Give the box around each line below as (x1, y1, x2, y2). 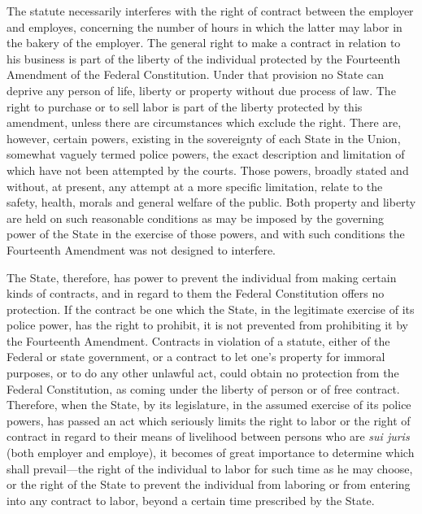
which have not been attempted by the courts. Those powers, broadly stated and (7, 161, 409, 178)
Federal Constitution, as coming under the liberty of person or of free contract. (7, 380, 400, 397)
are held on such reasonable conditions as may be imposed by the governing (7, 209, 385, 226)
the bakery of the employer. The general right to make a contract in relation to (7, 34, 401, 51)
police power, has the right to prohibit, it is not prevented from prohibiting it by (7, 316, 408, 333)
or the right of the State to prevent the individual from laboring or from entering (7, 476, 411, 493)
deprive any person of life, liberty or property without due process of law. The (7, 81, 396, 98)
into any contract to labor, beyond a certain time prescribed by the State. (7, 491, 375, 508)
